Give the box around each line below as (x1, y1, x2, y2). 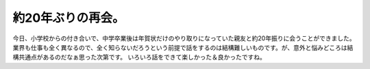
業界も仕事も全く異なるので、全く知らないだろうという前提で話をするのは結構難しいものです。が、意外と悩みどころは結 (12, 43, 354, 51)
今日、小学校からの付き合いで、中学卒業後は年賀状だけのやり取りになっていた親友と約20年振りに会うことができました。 (12, 34, 356, 42)
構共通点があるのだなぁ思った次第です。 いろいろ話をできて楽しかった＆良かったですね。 (12, 53, 267, 61)
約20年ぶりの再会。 (12, 10, 125, 25)
